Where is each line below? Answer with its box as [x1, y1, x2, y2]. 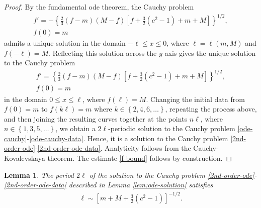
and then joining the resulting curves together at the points [4, 113, 187, 124]
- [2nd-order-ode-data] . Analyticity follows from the [35, 143, 191, 153]
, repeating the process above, [165, 103, 257, 114]
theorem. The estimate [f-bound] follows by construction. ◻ [47, 153, 232, 163]
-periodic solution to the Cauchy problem [108, 123, 235, 134]
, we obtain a [55, 123, 96, 134]
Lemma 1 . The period [4, 169, 74, 180]
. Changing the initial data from [146, 93, 245, 104]
